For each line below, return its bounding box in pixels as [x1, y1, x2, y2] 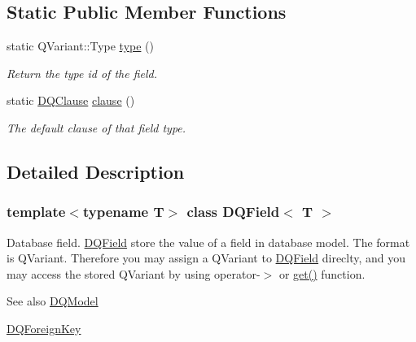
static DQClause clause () [7, 92, 135, 109]
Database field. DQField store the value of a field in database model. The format [7, 233, 410, 250]
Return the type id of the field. [7, 64, 158, 81]
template [7, 201, 66, 222]
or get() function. [278, 265, 366, 282]
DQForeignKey [7, 319, 81, 336]
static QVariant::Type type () [7, 37, 154, 54]
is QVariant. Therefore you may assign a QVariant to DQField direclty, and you [7, 249, 406, 266]
